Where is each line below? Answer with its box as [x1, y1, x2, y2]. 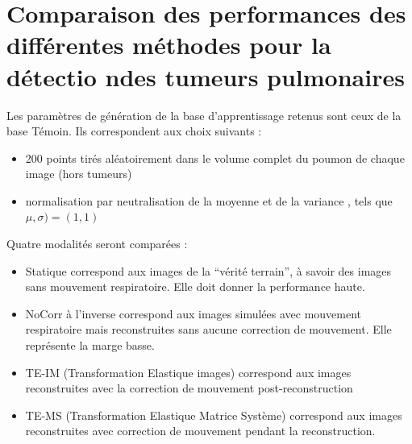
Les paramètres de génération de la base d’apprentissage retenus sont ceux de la [6, 106, 402, 123]
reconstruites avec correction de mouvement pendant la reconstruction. [25, 422, 376, 439]
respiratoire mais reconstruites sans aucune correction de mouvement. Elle [25, 321, 392, 338]
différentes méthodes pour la [6, 28, 331, 61]
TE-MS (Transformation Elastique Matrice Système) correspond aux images [25, 406, 402, 423]
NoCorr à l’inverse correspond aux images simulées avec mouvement [25, 305, 362, 322]
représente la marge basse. [25, 337, 155, 354]
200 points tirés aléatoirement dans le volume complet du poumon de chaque [25, 149, 405, 166]
